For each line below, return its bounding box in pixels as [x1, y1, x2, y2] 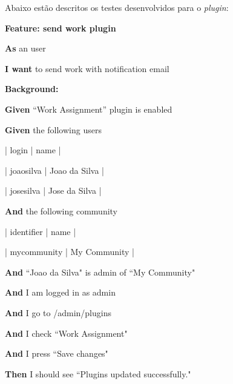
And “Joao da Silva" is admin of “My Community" [5, 265, 195, 278]
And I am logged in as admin [5, 286, 116, 299]
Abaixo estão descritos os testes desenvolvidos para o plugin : [5, 1, 229, 13]
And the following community [5, 204, 118, 217]
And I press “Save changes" [5, 347, 108, 360]
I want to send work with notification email [5, 62, 169, 74]
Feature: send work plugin [5, 21, 116, 34]
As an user [5, 42, 46, 55]
